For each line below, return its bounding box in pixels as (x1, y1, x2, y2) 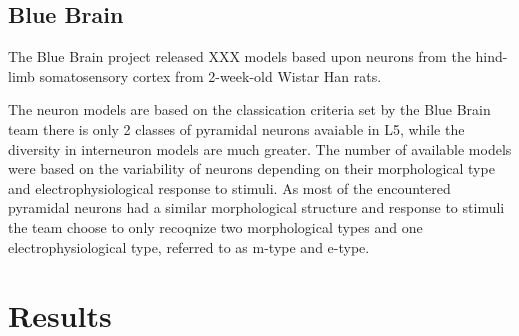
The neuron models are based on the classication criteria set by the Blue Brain (8, 99, 491, 120)
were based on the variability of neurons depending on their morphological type (8, 158, 495, 179)
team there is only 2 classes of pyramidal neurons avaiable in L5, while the (8, 118, 465, 139)
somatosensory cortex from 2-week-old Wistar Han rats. (39, 65, 382, 86)
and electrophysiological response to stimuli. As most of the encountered (8, 177, 451, 198)
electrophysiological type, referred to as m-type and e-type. (8, 236, 370, 257)
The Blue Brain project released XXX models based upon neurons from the (8, 46, 471, 67)
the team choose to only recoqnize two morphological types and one (8, 216, 423, 237)
